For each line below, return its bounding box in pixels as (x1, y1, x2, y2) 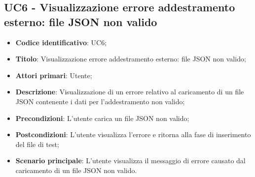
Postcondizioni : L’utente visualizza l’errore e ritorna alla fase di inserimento (15, 129, 251, 140)
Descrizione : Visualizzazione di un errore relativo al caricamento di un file (15, 87, 244, 97)
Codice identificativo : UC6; (15, 37, 107, 47)
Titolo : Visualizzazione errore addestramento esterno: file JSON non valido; (15, 54, 246, 64)
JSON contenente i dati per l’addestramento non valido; (15, 96, 185, 106)
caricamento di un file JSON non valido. (15, 165, 137, 175)
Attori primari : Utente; (15, 70, 92, 80)
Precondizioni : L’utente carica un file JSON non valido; (15, 113, 189, 123)
